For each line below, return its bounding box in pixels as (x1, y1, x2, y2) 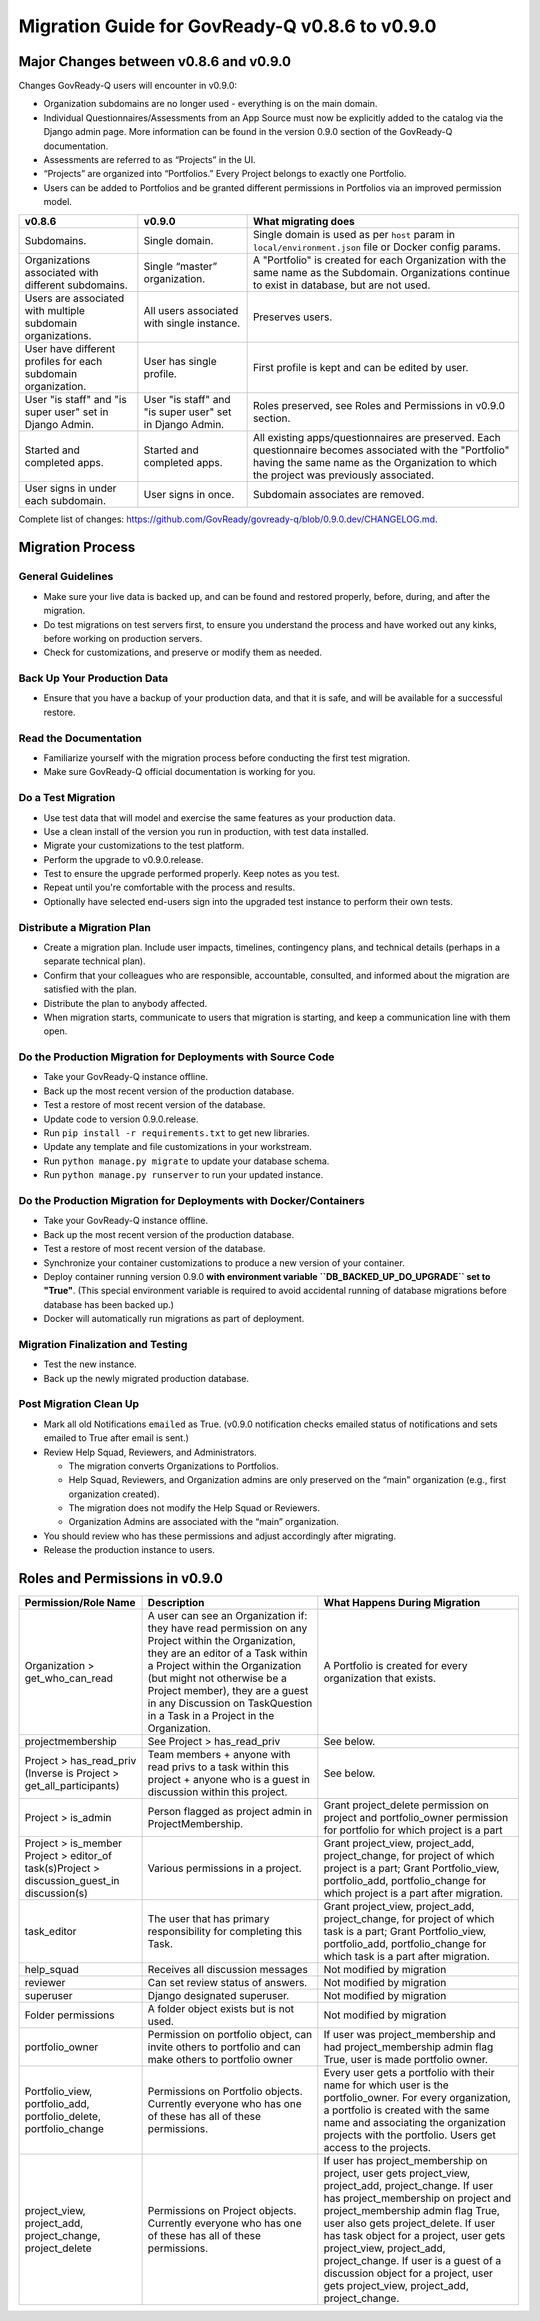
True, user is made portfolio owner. (323, 2053, 489, 2067)
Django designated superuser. (147, 1989, 290, 2003)
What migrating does (252, 214, 355, 228)
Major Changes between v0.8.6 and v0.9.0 (18, 53, 292, 70)
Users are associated (24, 291, 125, 305)
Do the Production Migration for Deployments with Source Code (18, 1050, 335, 1064)
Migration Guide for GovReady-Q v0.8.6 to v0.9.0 (18, 15, 437, 37)
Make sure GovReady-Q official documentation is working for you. (43, 766, 316, 778)
